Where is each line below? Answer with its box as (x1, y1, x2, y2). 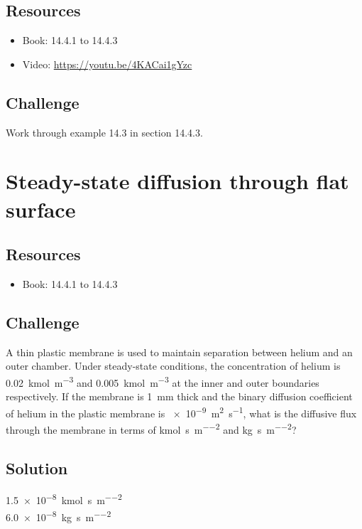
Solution (6, 456, 68, 479)
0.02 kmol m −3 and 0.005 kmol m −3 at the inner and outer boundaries (6, 373, 319, 390)
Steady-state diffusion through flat (6, 166, 349, 196)
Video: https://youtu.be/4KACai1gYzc (22, 56, 192, 71)
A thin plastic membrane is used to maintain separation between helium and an (6, 344, 353, 359)
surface (6, 194, 76, 223)
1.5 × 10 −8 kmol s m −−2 (6, 491, 122, 508)
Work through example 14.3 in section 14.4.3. (6, 124, 203, 139)
